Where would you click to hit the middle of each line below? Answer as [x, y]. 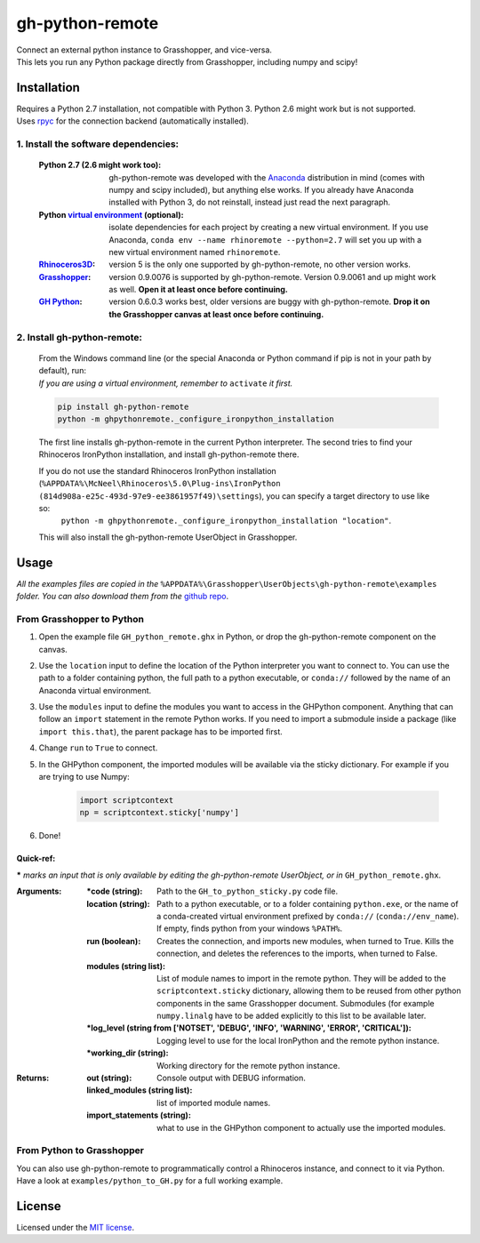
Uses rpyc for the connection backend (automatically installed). [132, 121]
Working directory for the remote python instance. [248, 1065]
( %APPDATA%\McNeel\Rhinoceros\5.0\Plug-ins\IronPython [160, 484]
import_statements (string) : [139, 1115]
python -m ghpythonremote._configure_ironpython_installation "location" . [226, 521]
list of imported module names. [214, 1103]
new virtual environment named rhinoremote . [195, 252]
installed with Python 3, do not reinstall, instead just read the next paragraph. [250, 202]
